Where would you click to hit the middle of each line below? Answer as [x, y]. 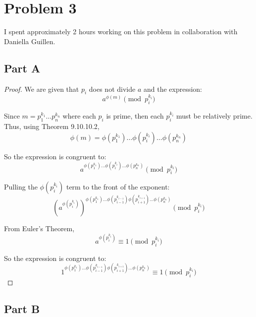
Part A [22, 68]
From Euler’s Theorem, [39, 228]
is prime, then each [135, 116]
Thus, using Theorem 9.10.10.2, [52, 126]
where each [79, 116]
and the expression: [173, 89]
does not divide [112, 89]
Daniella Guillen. [30, 41]
